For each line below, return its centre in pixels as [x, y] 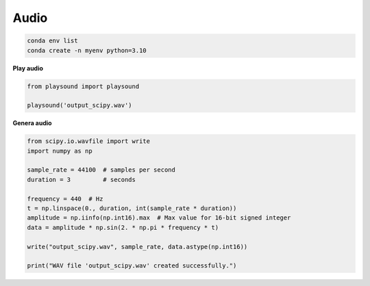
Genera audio [32, 123]
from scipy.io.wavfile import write [89, 141]
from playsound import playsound [83, 86]
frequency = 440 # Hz [65, 199]
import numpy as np [60, 151]
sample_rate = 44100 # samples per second [101, 170]
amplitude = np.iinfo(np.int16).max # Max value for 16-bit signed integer [159, 218]
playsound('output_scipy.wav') [80, 105]
